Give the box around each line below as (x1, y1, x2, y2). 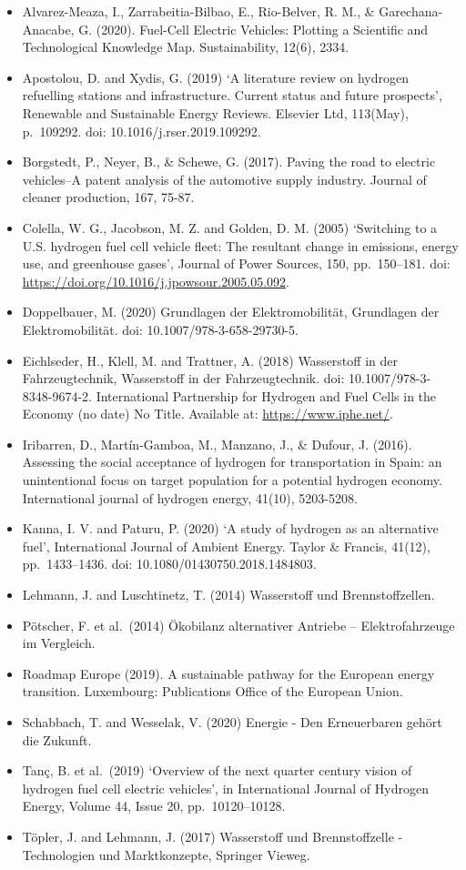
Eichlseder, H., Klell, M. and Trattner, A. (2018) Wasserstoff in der (22, 350, 398, 369)
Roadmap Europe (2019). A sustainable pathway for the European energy (22, 663, 435, 683)
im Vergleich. (22, 633, 96, 652)
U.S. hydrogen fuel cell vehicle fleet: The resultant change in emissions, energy (22, 236, 459, 255)
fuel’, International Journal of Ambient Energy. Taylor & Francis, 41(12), (22, 536, 431, 555)
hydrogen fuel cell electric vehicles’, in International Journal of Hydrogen (22, 778, 429, 797)
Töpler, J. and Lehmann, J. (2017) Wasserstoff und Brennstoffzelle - (22, 826, 403, 845)
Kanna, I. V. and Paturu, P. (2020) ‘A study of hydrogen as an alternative (22, 519, 439, 538)
